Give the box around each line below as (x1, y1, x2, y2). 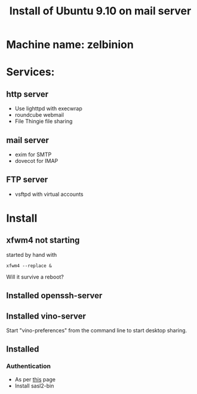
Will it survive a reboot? (6, 273, 64, 280)
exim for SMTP (14, 151, 52, 158)
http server (6, 89, 49, 99)
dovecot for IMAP (14, 157, 59, 164)
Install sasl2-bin (14, 382, 54, 389)
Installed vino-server (6, 311, 87, 321)
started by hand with (6, 251, 57, 258)
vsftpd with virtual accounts (14, 190, 84, 198)
